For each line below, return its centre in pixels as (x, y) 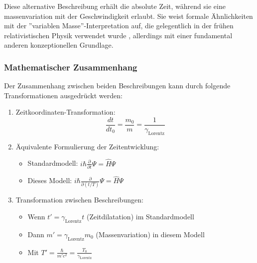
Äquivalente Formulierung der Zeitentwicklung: (87, 146)
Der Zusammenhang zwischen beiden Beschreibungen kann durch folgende (117, 86)
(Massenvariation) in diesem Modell (150, 234)
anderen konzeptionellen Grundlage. (59, 45)
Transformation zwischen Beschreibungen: (79, 200)
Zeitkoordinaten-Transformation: (65, 112)
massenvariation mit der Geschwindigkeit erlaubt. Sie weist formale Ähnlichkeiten (128, 16)
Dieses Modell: (50, 180)
